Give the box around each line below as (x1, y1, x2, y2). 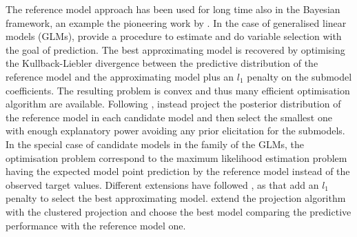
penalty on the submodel (247, 69, 352, 83)
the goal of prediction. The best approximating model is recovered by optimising (6, 42, 345, 56)
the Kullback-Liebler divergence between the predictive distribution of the (6, 56, 318, 70)
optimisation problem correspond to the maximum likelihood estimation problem (6, 150, 347, 165)
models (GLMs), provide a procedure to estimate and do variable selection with (6, 29, 342, 43)
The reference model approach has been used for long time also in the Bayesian (6, 2, 340, 16)
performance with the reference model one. (6, 218, 186, 232)
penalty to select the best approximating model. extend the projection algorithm (6, 191, 346, 205)
